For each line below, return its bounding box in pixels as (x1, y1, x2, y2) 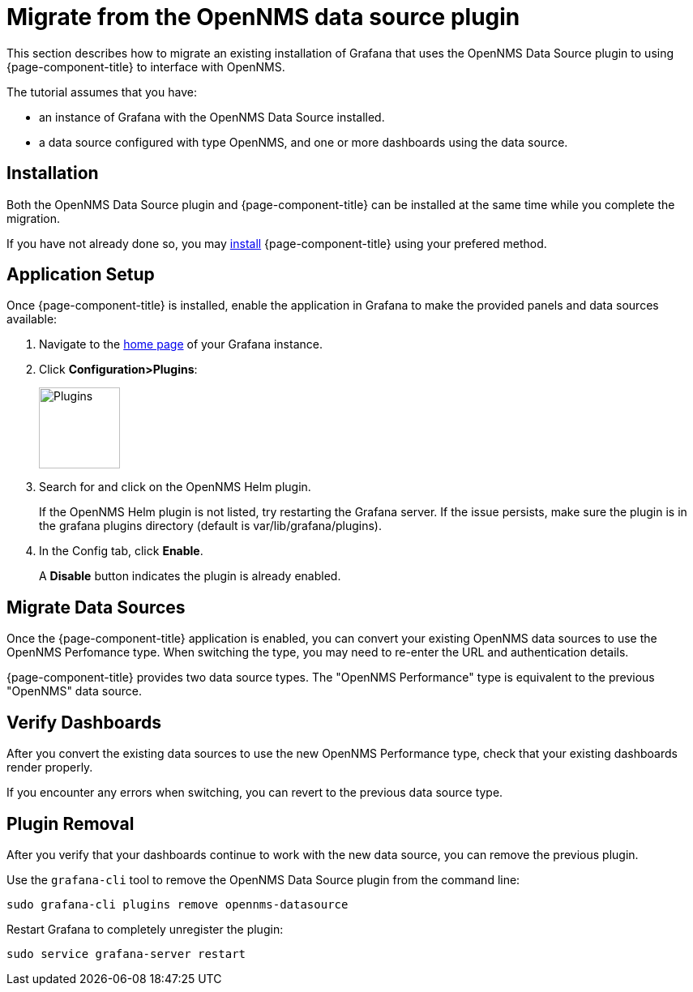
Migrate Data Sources (6, 596, 186, 618)
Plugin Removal (6, 813, 135, 834)
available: (6, 312, 58, 327)
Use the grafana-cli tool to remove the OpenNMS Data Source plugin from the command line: (6, 872, 520, 887)
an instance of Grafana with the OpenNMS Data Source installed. (39, 109, 385, 124)
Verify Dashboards (6, 712, 161, 733)
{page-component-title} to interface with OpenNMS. (6, 59, 285, 74)
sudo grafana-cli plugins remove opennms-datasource (6, 897, 349, 911)
